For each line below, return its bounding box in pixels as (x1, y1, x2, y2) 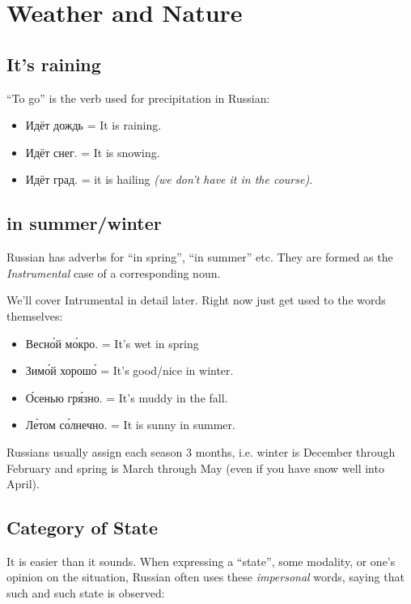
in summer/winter (6, 211, 162, 236)
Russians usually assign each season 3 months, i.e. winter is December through (6, 443, 396, 460)
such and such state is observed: (6, 585, 165, 602)
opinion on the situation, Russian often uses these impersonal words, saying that (6, 568, 405, 585)
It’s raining (6, 51, 101, 76)
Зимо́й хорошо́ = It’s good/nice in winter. (25, 362, 234, 379)
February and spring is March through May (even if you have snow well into (6, 459, 384, 476)
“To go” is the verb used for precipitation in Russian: (6, 89, 270, 106)
